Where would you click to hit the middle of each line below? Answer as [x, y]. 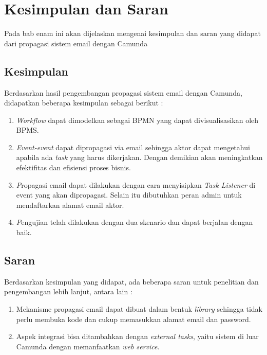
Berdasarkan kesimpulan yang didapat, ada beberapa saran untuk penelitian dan [131, 281]
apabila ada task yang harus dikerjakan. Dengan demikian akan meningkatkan [139, 157]
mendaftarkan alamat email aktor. [70, 205]
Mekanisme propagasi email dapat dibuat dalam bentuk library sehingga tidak [139, 309]
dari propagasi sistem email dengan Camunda [76, 43]
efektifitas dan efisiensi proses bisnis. [73, 167]
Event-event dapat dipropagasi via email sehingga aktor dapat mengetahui [133, 147]
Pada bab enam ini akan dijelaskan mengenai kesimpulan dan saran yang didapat [132, 33]
